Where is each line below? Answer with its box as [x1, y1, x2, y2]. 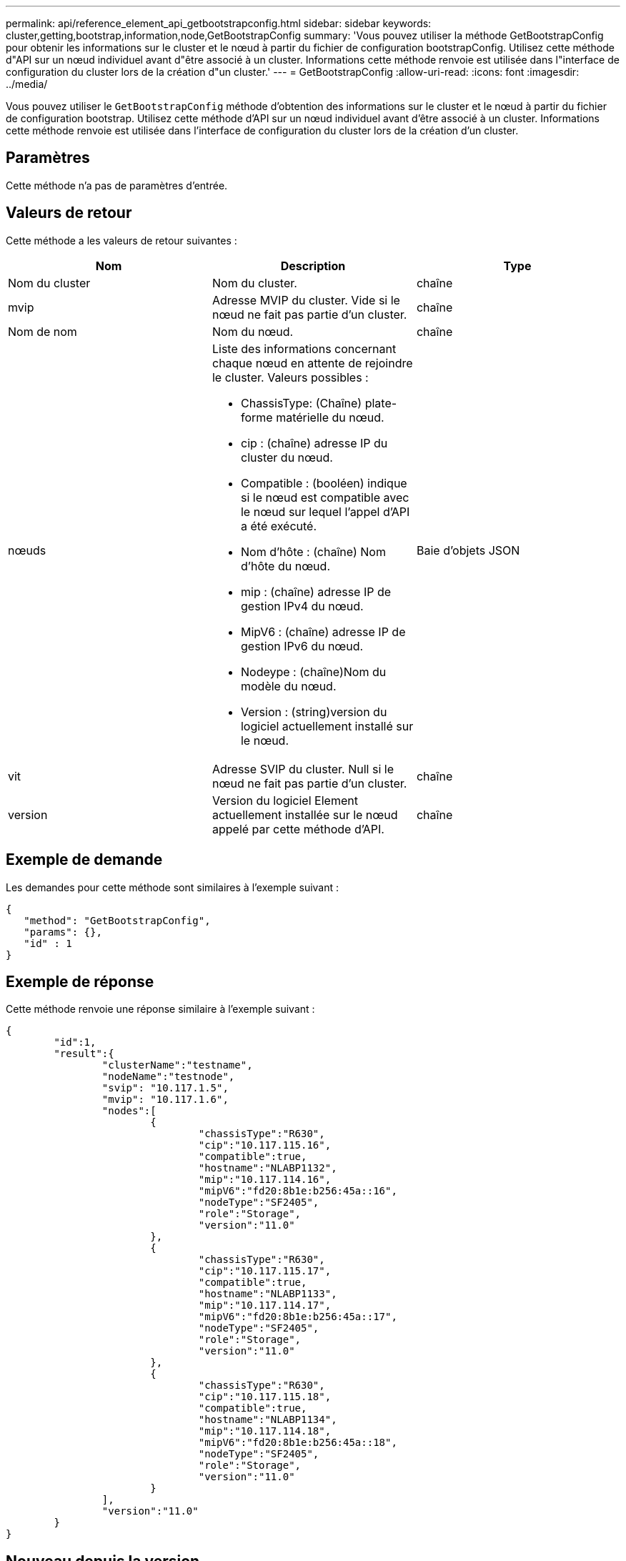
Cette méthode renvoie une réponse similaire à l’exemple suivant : [6, 1003, 315, 1016]
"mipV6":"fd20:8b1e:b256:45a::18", [198, 1437, 397, 1449]
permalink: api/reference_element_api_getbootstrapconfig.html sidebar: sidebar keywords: [6, 17, 432, 29]
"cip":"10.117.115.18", [198, 1391, 332, 1403]
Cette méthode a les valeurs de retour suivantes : [6, 234, 237, 247]
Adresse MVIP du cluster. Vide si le [212, 292, 400, 307]
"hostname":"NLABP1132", [198, 1162, 337, 1174]
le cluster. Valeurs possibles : [212, 370, 369, 385]
